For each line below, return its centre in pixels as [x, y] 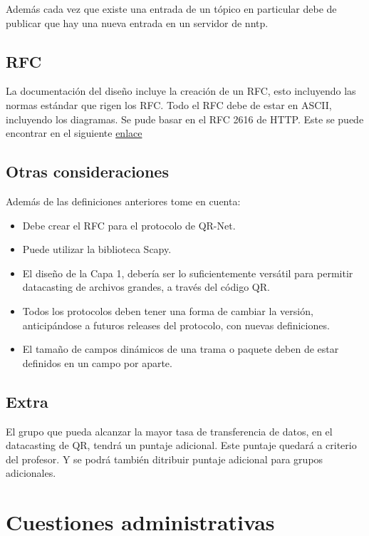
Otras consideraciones [87, 171]
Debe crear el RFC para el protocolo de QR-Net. [129, 225]
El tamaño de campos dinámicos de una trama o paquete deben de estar [181, 349]
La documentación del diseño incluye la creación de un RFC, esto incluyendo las [181, 91]
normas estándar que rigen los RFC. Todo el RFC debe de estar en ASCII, [169, 104]
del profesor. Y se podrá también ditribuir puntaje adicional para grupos [165, 459]
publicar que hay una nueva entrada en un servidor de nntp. [137, 22]
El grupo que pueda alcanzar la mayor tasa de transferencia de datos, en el [169, 431]
